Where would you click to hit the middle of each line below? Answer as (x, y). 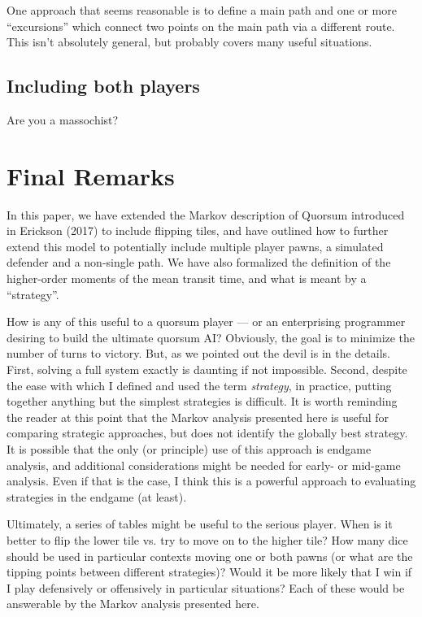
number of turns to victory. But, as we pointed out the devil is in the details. (198, 353)
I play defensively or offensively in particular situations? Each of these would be (206, 587)
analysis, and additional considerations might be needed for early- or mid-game (204, 465)
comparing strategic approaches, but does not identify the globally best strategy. (207, 433)
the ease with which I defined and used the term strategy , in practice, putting (199, 385)
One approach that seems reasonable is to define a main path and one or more (202, 10)
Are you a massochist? (63, 119)
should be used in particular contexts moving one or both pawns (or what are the (210, 556)
